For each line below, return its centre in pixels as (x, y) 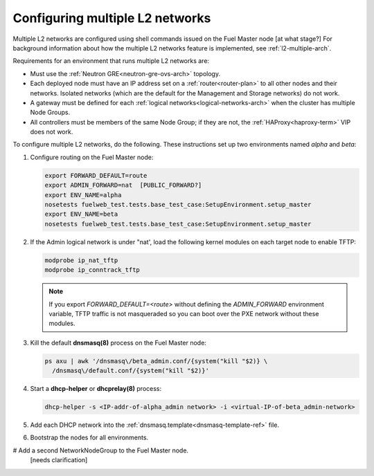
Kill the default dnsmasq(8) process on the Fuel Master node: (118, 342)
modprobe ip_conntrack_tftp (92, 270)
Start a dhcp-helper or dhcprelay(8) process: (96, 389)
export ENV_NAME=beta (81, 214)
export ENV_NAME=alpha (83, 195)
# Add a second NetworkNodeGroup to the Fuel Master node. (101, 450)
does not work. (52, 132)
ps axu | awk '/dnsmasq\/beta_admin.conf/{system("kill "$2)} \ (156, 361)
